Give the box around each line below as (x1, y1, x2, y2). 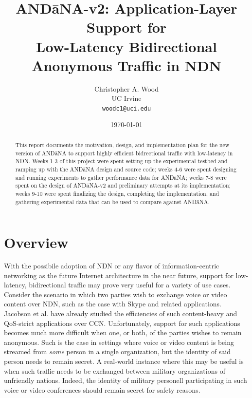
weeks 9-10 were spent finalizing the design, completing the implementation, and (15, 189, 219, 197)
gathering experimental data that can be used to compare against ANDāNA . (15, 197, 210, 206)
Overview (4, 232, 69, 252)
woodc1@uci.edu (102, 105, 151, 112)
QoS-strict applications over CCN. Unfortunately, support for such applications (4, 318, 240, 328)
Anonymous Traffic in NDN (32, 55, 221, 75)
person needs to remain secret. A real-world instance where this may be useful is (4, 356, 244, 366)
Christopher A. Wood (94, 83, 159, 94)
